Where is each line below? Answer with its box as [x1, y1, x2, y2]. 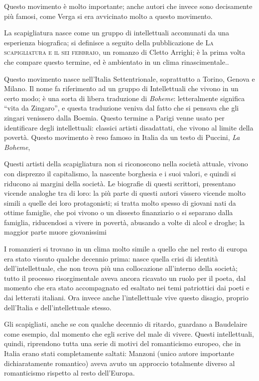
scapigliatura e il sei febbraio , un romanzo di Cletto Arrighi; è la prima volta [4, 47, 246, 57]
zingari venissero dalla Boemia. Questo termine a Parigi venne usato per [4, 112, 225, 123]
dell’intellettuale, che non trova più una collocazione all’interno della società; [4, 263, 238, 273]
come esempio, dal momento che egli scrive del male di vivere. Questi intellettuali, [4, 328, 254, 339]
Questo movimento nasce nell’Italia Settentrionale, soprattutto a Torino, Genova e [4, 73, 255, 84]
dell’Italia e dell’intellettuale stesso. [4, 302, 112, 312]
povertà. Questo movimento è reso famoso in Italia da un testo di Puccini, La [4, 132, 240, 142]
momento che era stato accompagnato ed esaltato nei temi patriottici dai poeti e [4, 282, 250, 293]
